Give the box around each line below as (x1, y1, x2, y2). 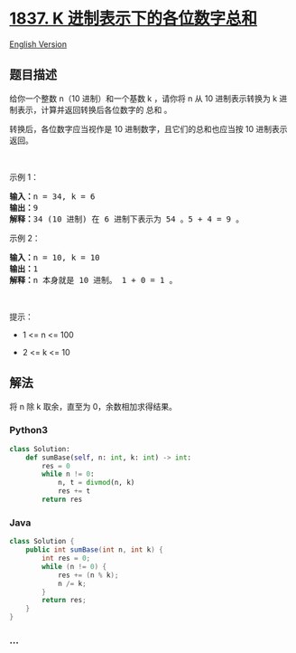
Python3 (9, 424, 48, 437)
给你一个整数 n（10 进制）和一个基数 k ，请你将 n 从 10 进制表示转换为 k (9, 92, 278, 104)
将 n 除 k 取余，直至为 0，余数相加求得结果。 (9, 401, 178, 412)
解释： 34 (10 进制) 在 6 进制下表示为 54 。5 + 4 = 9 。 (9, 213, 245, 224)
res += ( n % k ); (57, 571, 119, 580)
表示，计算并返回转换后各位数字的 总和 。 (16, 104, 172, 115)
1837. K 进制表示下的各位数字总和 (9, 8, 258, 29)
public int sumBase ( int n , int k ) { (25, 545, 164, 554)
